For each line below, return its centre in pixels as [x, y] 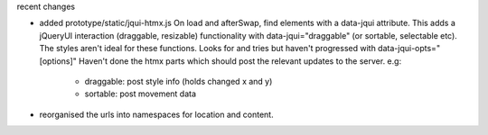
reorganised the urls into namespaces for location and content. [157, 114]
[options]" [58, 61]
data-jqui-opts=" [409, 49]
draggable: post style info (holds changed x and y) [178, 81]
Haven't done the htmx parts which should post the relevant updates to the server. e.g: [240, 61]
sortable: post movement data [141, 94]
